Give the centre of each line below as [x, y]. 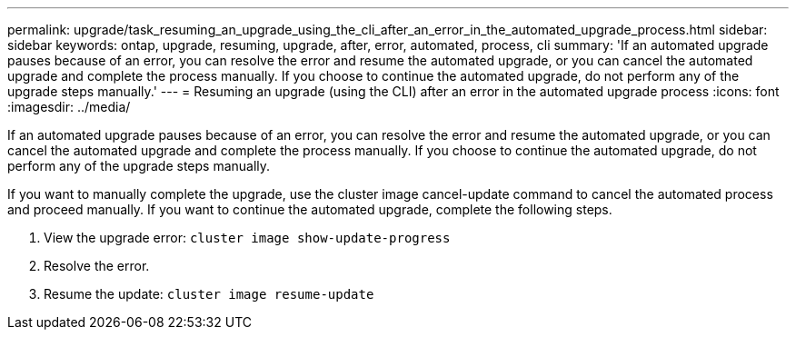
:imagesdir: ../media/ [69, 107]
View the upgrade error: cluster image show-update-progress [247, 238]
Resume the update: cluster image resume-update [209, 294]
